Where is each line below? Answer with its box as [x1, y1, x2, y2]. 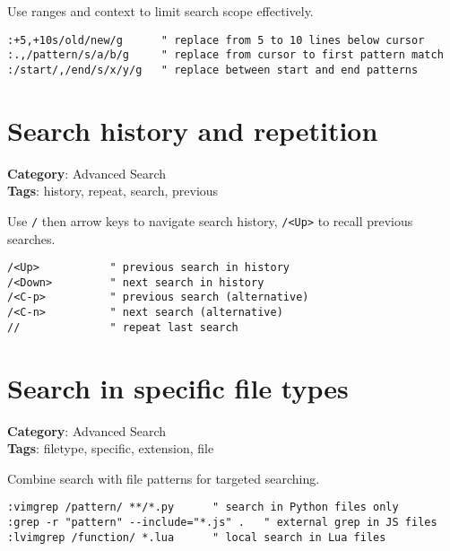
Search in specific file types [7, 369, 349, 406]
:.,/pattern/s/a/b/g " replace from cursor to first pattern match [7, 48, 444, 62]
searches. [7, 229, 56, 248]
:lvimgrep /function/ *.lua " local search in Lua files [7, 530, 386, 544]
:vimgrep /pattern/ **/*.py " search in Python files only [7, 501, 399, 514]
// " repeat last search [7, 320, 238, 334]
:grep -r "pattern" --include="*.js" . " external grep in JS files [7, 515, 437, 529]
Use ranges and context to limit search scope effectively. [7, 2, 314, 20]
